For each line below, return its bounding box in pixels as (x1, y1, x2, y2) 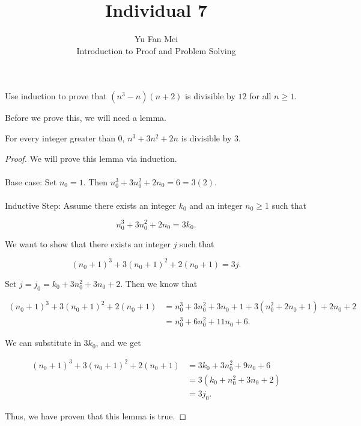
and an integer (189, 199, 243, 211)
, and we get (96, 336, 141, 349)
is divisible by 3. (181, 131, 241, 144)
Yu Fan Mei (134, 32, 178, 45)
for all (249, 90, 272, 102)
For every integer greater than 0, (5, 131, 125, 144)
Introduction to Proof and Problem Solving (76, 44, 236, 57)
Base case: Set (5, 175, 57, 188)
